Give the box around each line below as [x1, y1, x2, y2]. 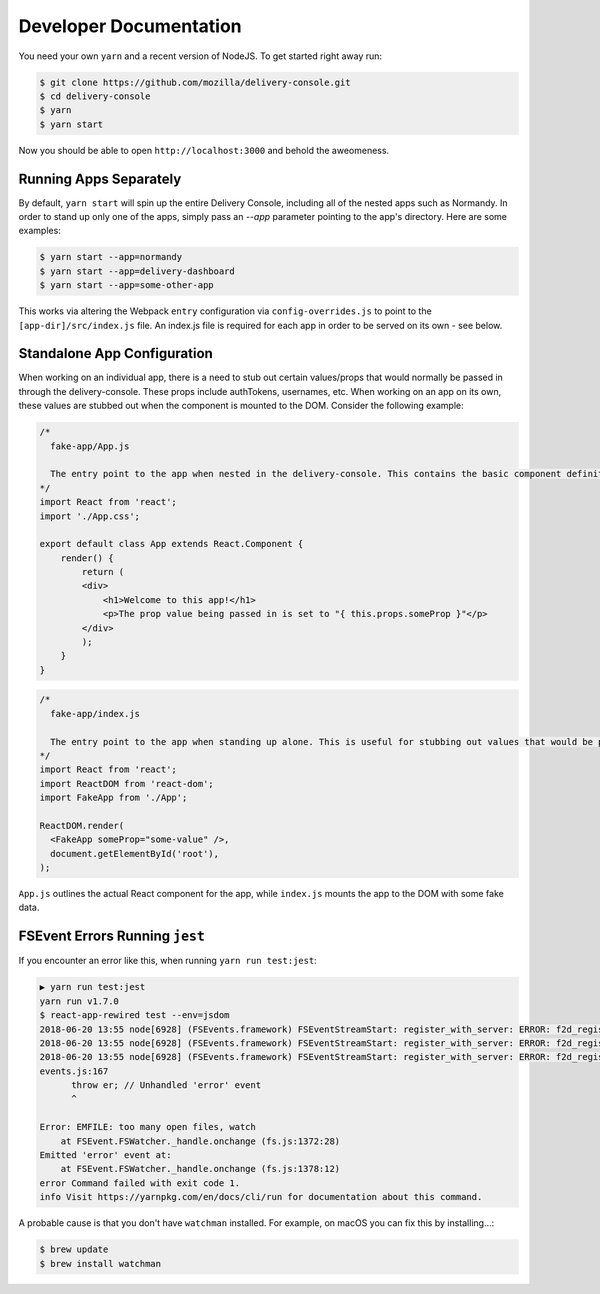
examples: [18, 225, 62, 237]
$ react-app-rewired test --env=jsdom [39, 1010, 230, 1021]
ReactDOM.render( [39, 820, 125, 831]
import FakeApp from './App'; [39, 792, 188, 804]
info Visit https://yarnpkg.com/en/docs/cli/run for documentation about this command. [39, 1191, 483, 1203]
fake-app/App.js [50, 440, 130, 452]
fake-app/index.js [50, 708, 140, 719]
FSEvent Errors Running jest [18, 928, 205, 945]
